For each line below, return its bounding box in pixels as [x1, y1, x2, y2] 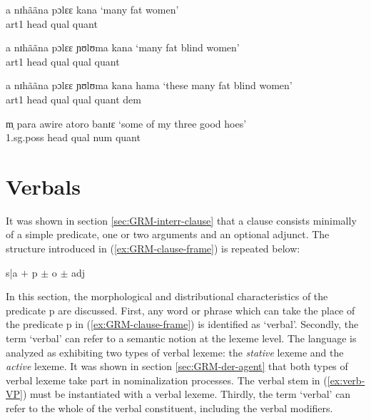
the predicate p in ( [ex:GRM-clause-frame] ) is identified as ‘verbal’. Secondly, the [6, 317, 359, 332]
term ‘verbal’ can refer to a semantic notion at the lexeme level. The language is [6, 331, 357, 346]
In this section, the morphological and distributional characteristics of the [6, 289, 328, 304]
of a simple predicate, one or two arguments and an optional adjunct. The [6, 227, 330, 242]
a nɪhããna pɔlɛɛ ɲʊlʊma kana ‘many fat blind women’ [6, 40, 240, 55]
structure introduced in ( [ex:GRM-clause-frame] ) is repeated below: [6, 241, 300, 256]
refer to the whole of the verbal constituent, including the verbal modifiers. [6, 401, 333, 415]
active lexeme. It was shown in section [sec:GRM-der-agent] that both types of [6, 359, 348, 374]
